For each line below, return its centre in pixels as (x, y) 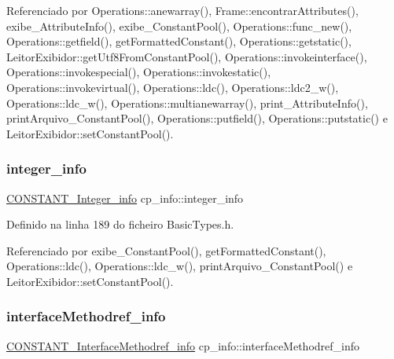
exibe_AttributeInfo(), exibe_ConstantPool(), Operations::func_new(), (179, 26)
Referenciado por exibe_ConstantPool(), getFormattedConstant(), (166, 250)
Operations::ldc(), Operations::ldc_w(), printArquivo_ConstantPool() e (180, 266)
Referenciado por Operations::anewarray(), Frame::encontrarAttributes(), (182, 10)
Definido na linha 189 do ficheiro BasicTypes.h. (120, 224)
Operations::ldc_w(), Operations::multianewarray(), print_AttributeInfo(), (187, 103)
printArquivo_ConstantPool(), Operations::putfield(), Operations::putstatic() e (197, 118)
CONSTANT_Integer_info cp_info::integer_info (125, 198)
